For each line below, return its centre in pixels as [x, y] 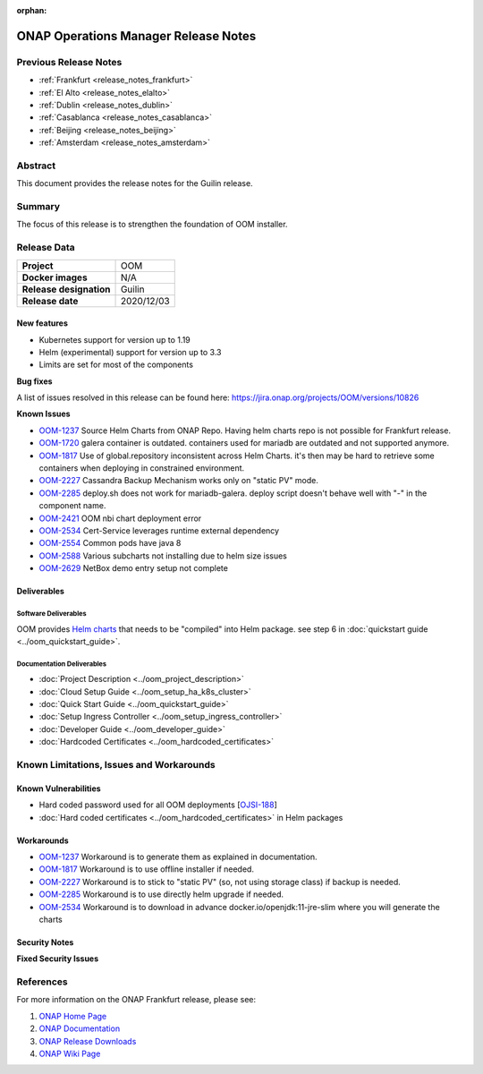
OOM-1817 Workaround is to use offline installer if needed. [147, 869]
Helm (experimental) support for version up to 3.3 [130, 352]
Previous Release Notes [69, 62]
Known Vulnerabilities [59, 788]
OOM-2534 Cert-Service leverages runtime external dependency [159, 531]
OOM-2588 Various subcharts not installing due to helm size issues [163, 556]
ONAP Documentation [80, 1028]
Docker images [55, 277]
